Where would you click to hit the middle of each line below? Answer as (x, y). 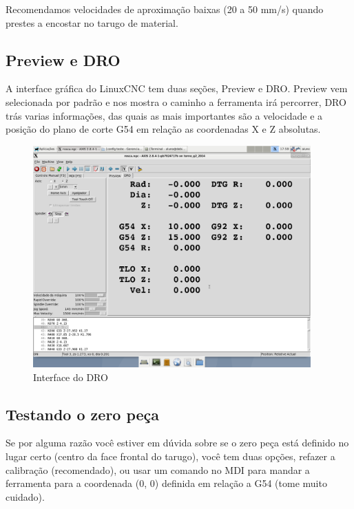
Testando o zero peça (83, 414)
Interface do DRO (71, 377)
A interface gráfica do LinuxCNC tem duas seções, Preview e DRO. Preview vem (177, 88)
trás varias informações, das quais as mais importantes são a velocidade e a (164, 115)
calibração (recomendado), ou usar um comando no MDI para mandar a (158, 469)
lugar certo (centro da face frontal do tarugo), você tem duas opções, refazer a (170, 456)
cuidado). (25, 496)
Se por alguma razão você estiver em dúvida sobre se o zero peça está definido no (177, 443)
